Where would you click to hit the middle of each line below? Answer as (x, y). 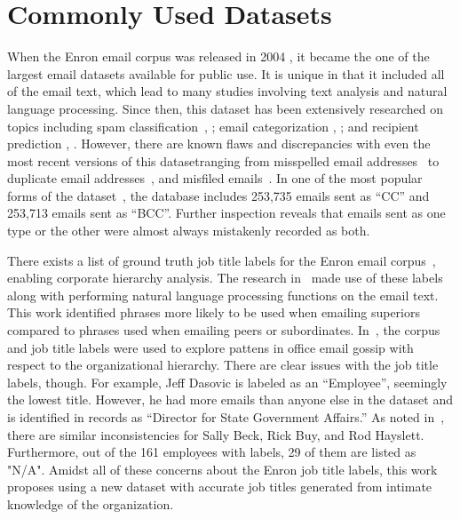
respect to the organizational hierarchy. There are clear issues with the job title (223, 365)
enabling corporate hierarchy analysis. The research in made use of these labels (225, 278)
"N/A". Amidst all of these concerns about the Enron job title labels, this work (222, 469)
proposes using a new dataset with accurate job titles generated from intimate (220, 487)
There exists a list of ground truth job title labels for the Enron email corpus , (222, 260)
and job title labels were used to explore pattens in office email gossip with (210, 347)
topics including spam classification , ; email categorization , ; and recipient (213, 126)
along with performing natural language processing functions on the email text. (223, 295)
